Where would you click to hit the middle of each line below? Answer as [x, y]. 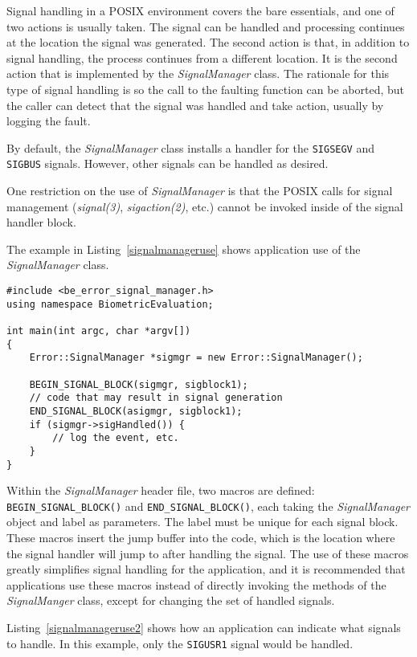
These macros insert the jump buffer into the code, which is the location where [201, 538]
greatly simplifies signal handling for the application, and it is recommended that [206, 569]
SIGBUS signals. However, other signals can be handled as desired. [168, 163]
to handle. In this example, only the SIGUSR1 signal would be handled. [180, 643]
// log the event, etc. [116, 438]
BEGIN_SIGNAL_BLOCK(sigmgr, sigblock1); [139, 384]
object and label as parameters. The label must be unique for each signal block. [202, 522]
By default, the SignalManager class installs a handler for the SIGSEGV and [191, 147]
